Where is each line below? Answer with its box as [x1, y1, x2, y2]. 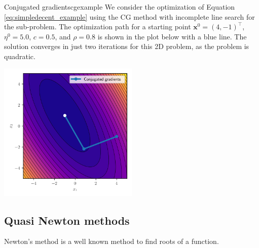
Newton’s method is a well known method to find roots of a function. [4, 236, 219, 246]
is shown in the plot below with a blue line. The [97, 31, 247, 41]
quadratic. [4, 51, 35, 61]
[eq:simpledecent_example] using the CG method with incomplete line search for [4, 11, 255, 22]
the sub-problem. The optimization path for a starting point [4, 21, 191, 32]
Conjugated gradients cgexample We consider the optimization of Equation [4, 2, 235, 12]
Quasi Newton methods [4, 212, 130, 228]
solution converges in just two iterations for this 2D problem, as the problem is [4, 41, 249, 52]
